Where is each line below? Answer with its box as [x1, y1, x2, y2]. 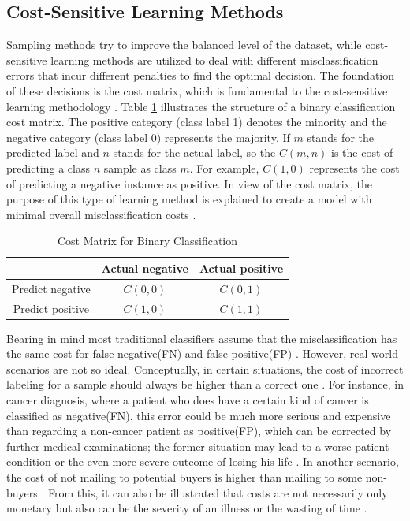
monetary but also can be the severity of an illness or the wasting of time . [6, 500, 367, 516]
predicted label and [6, 144, 99, 161]
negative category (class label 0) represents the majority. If [6, 128, 290, 145]
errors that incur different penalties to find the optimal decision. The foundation [6, 67, 395, 84]
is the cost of [330, 144, 393, 161]
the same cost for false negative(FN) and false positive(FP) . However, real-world [6, 345, 398, 362]
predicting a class [6, 159, 90, 176]
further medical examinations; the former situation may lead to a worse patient [6, 437, 389, 454]
